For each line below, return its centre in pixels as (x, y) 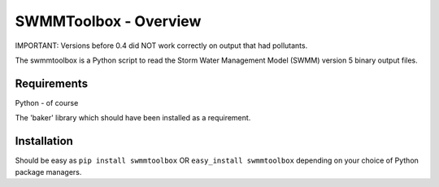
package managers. (48, 172)
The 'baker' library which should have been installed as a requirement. (133, 118)
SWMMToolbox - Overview (108, 21)
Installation (44, 141)
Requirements (52, 83)
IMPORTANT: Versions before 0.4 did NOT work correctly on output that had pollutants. (161, 46)
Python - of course (47, 102)
